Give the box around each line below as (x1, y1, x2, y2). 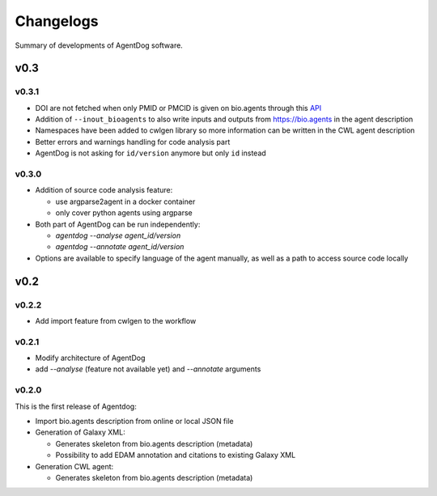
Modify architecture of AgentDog (35, 353, 146, 363)
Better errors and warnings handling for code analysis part (35, 137, 231, 146)
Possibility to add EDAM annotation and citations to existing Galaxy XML (55, 450, 296, 460)
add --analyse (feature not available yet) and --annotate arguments (35, 364, 261, 374)
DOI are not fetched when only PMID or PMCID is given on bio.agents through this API (35, 103, 322, 112)
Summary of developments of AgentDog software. (15, 40, 184, 50)
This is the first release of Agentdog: (15, 401, 137, 411)
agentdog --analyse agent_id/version (55, 231, 181, 240)
